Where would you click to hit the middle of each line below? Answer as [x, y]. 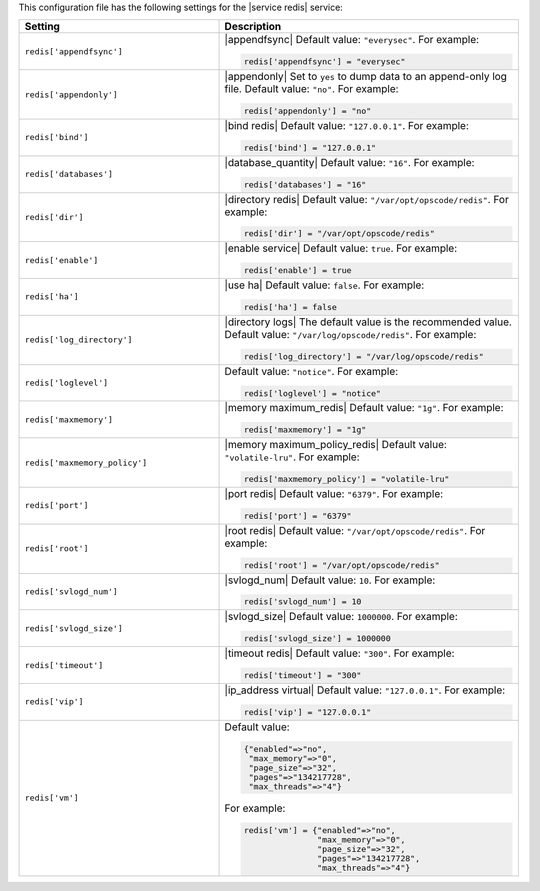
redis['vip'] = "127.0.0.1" [307, 711]
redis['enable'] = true [297, 270]
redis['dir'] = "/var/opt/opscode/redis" [339, 233]
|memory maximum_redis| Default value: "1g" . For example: [364, 408]
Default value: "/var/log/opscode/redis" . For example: [350, 334]
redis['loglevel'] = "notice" [312, 393]
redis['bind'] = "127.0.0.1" [310, 147]
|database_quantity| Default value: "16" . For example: [349, 162]
